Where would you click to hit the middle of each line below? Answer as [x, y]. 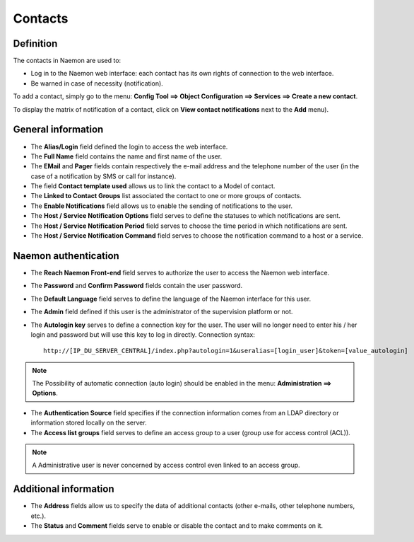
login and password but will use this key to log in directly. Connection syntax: [143, 334]
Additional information [64, 489]
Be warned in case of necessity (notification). [97, 83]
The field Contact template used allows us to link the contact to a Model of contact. [153, 186]
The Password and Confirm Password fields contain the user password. [137, 286]
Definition [35, 44]
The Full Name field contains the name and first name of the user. [126, 156]
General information [58, 130]
